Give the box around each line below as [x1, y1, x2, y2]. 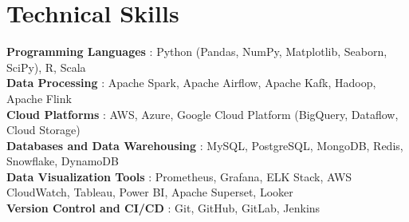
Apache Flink [6, 89, 72, 106]
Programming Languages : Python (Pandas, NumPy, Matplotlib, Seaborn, [6, 43, 387, 60]
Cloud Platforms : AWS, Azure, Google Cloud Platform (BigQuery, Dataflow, [6, 105, 399, 122]
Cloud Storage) [6, 121, 81, 138]
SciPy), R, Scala [6, 58, 86, 75]
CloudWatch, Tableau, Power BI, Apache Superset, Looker [6, 184, 293, 200]
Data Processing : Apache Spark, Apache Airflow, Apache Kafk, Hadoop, [6, 74, 376, 91]
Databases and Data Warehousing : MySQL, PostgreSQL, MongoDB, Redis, [6, 137, 403, 153]
